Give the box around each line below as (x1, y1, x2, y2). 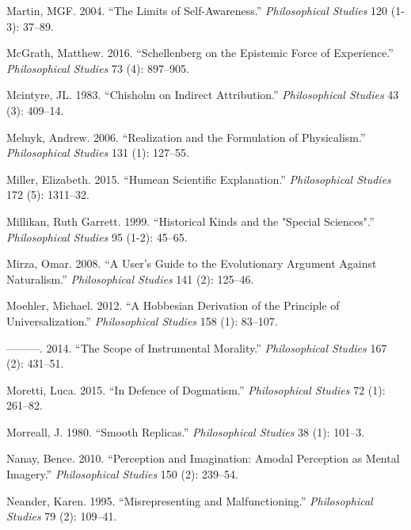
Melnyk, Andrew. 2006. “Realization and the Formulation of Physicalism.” (6, 128, 366, 145)
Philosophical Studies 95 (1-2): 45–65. (6, 228, 188, 245)
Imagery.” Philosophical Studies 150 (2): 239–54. (6, 466, 238, 482)
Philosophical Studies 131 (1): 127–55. (6, 144, 189, 161)
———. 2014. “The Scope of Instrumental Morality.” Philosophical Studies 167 (6, 339, 387, 356)
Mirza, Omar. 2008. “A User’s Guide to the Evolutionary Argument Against (6, 255, 377, 272)
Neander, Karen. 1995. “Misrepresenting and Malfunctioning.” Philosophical (6, 492, 373, 509)
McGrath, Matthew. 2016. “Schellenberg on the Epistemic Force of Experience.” (6, 44, 394, 61)
